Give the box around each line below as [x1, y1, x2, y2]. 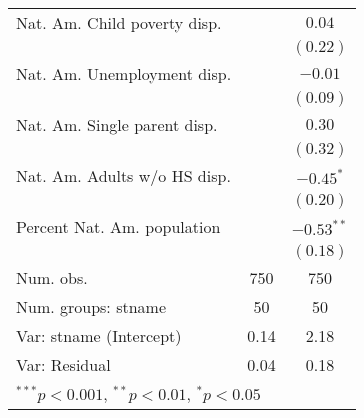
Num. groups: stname [16, 295, 167, 318]
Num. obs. [16, 266, 88, 289]
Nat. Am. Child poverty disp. [16, 11, 222, 34]
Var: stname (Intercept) [16, 324, 182, 347]
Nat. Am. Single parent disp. [16, 113, 218, 136]
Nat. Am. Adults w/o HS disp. [16, 164, 231, 187]
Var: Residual [16, 353, 111, 376]
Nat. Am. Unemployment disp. [16, 62, 232, 85]
